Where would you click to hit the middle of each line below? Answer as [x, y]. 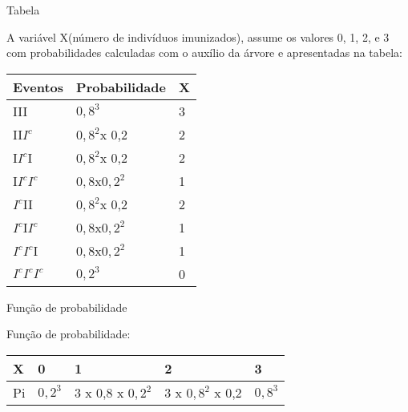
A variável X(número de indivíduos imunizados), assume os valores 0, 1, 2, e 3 [198, 36]
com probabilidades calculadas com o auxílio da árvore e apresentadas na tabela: [204, 53]
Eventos [38, 87]
